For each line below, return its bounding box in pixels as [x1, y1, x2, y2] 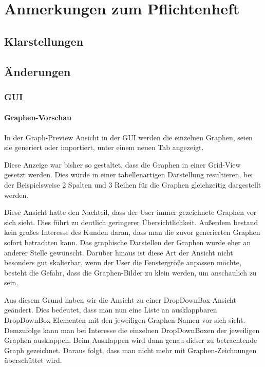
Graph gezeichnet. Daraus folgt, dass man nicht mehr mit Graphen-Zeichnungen [4, 344, 257, 355]
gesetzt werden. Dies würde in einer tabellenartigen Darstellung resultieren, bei [4, 169, 253, 180]
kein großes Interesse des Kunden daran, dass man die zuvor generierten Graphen [4, 227, 260, 237]
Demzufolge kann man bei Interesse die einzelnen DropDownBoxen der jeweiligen [4, 324, 260, 335]
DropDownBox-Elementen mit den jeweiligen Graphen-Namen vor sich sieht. [4, 315, 245, 325]
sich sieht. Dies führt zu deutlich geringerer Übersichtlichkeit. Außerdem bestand [4, 216, 258, 227]
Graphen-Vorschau [4, 112, 71, 123]
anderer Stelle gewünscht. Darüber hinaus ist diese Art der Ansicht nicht [4, 247, 233, 258]
